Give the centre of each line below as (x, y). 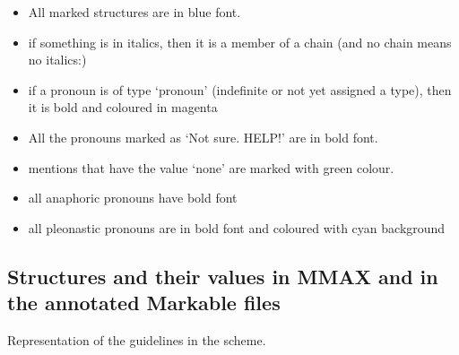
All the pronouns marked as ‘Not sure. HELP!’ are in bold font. (203, 137)
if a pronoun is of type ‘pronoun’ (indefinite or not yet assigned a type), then (240, 89)
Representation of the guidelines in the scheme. (137, 339)
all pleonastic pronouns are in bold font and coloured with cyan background (237, 227)
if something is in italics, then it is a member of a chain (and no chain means (240, 42)
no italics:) (57, 60)
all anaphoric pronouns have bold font (133, 198)
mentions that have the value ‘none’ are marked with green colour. (211, 167)
